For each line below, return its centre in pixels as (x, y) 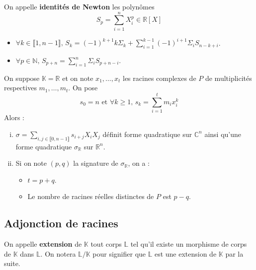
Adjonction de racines (61, 223)
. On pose (83, 88)
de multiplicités (228, 78)
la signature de (96, 163)
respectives (20, 88)
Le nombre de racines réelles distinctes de (91, 196)
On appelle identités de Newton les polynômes (79, 6)
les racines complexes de (160, 78)
